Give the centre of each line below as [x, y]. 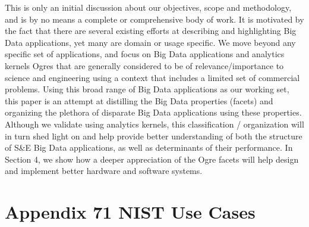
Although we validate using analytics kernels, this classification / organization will [154, 124]
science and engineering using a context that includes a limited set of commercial [152, 77]
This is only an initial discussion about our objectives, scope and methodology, [148, 7]
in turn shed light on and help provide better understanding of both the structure [154, 136]
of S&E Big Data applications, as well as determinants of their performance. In [149, 147]
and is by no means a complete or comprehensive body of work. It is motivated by [154, 19]
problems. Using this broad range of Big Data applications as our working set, [147, 89]
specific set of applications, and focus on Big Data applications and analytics [145, 54]
